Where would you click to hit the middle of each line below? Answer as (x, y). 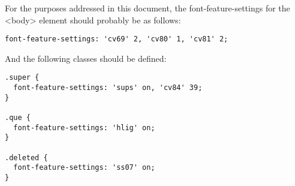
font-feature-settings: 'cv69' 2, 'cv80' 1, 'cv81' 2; (117, 39)
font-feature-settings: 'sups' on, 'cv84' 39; (108, 88)
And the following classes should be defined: (86, 58)
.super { (22, 78)
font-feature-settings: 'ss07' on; (84, 168)
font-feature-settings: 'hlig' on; (84, 127)
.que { (18, 118)
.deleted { (26, 157)
